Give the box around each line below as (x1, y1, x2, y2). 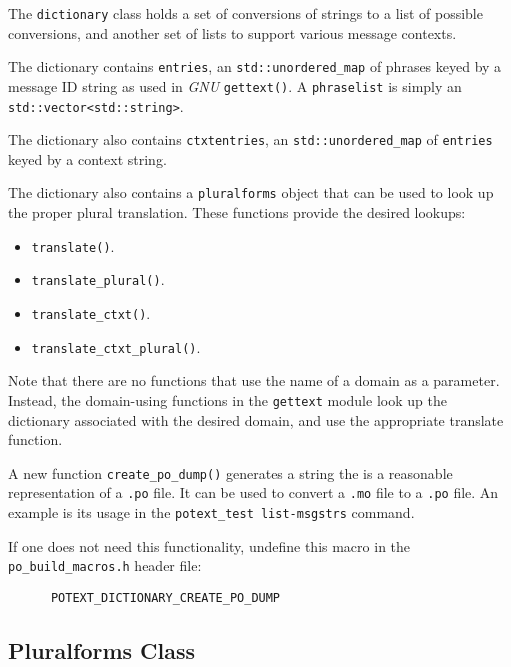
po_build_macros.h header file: (8, 555, 202, 576)
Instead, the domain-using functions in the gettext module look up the (8, 389, 447, 410)
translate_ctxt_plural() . (31, 336, 201, 357)
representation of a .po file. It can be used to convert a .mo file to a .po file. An (8, 482, 499, 503)
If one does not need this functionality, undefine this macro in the (8, 535, 411, 556)
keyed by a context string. (8, 148, 167, 169)
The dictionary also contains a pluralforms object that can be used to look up (8, 182, 494, 203)
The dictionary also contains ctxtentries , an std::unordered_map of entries (8, 129, 493, 150)
